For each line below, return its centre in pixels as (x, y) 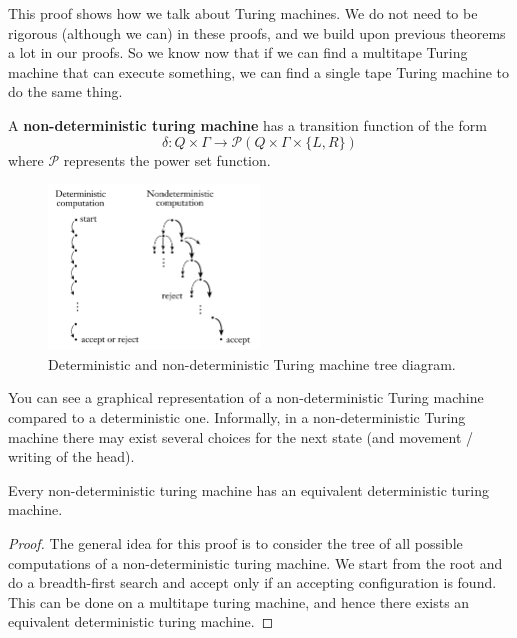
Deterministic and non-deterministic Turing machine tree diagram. (252, 363)
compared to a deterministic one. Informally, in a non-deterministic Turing (237, 417)
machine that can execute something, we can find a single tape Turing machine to (259, 71)
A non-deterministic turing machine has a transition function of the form (247, 124)
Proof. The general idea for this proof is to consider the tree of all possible (235, 543)
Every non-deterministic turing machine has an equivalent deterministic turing (248, 489)
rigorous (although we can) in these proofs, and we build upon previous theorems (257, 32)
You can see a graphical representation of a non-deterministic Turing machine (246, 397)
